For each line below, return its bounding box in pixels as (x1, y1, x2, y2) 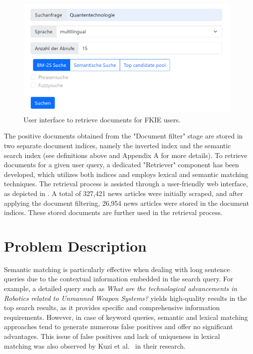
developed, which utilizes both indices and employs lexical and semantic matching (4, 169, 249, 179)
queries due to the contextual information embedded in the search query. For (4, 274, 234, 284)
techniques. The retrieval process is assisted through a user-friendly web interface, (4, 178, 248, 189)
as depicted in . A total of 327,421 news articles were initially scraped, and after (4, 188, 243, 198)
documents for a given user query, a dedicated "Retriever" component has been (4, 159, 239, 170)
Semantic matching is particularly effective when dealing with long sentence (4, 264, 230, 274)
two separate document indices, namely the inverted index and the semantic (4, 140, 231, 150)
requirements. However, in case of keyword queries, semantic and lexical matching (4, 312, 248, 322)
